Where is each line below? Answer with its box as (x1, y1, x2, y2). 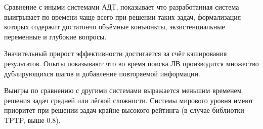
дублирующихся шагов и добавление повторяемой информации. (4, 68, 200, 78)
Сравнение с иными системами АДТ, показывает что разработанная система (4, 2, 239, 12)
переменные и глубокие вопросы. (4, 31, 107, 41)
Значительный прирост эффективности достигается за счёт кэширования (4, 48, 227, 59)
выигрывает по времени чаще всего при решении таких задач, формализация (4, 11, 241, 22)
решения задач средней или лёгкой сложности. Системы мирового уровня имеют (4, 95, 253, 105)
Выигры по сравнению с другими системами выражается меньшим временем (4, 85, 242, 96)
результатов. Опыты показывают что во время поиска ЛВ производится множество (4, 58, 259, 68)
